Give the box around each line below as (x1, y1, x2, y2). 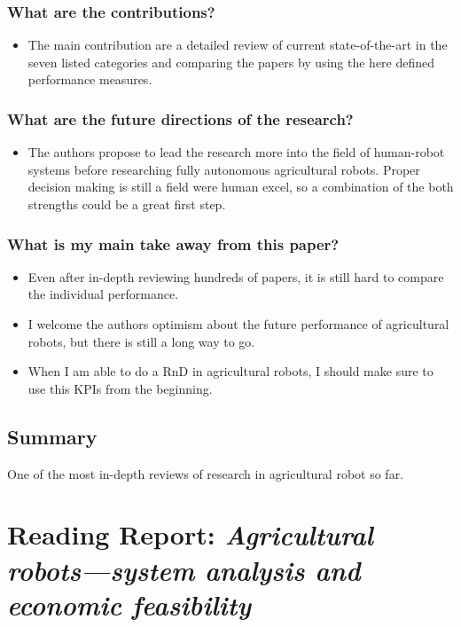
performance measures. (27, 70, 152, 89)
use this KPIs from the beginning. (27, 379, 213, 397)
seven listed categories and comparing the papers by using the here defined (27, 52, 435, 71)
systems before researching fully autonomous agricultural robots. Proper (27, 160, 420, 178)
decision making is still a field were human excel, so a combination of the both (27, 177, 454, 196)
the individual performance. (27, 285, 179, 303)
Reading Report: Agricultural (7, 516, 373, 553)
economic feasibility (7, 585, 251, 623)
